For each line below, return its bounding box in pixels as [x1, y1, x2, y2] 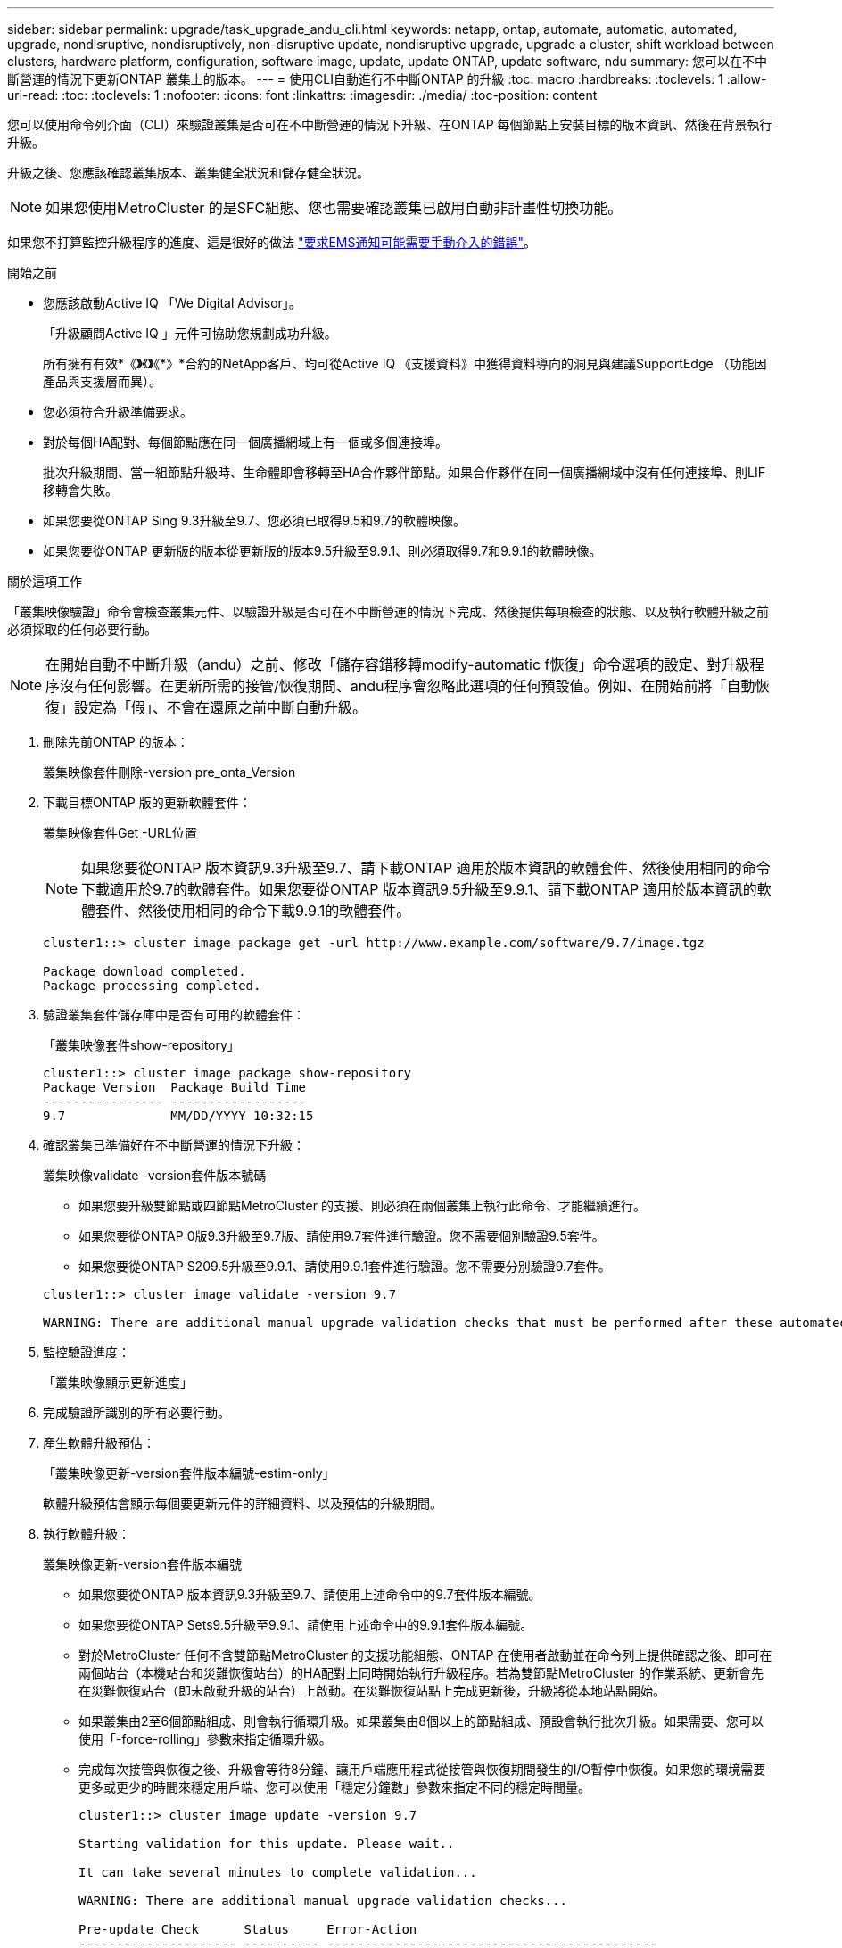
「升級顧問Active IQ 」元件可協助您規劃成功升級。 [43, 326, 337, 341]
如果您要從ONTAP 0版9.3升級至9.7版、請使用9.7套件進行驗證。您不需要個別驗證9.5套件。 [78, 1228, 605, 1243]
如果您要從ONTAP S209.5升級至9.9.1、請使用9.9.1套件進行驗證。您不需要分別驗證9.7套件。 [78, 1259, 611, 1274]
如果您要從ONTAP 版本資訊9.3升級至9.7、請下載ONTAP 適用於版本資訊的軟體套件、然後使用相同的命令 [81, 859, 771, 877]
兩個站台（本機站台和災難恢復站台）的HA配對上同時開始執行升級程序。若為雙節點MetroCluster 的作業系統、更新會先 [78, 1665, 764, 1680]
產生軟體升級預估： [43, 1435, 155, 1450]
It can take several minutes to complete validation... [78, 1865, 477, 1879]
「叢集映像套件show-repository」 [43, 1037, 240, 1052]
